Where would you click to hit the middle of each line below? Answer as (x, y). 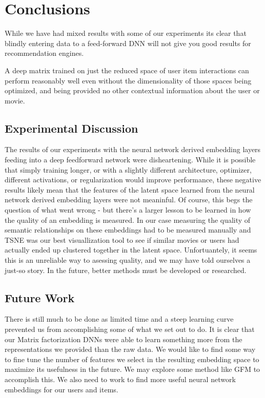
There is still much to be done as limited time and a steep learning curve (119, 319)
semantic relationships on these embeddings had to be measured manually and (128, 230)
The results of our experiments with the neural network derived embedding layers (133, 149)
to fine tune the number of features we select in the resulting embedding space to (132, 359)
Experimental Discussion (72, 128)
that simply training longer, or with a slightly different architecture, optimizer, (128, 169)
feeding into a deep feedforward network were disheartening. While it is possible (130, 160)
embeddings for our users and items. (62, 389)
